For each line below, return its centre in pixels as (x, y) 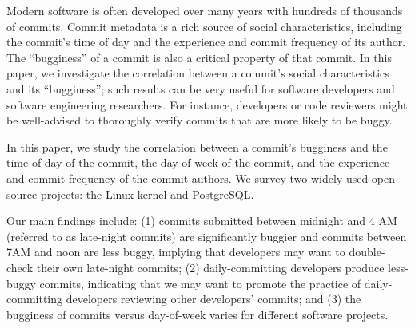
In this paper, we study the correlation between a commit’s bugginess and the (197, 146)
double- (367, 252)
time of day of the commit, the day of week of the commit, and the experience (198, 162)
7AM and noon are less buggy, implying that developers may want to (176, 252)
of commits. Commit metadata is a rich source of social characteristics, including (204, 26)
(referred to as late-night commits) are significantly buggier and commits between (207, 236)
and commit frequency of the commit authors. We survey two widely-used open (201, 178)
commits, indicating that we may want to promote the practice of (200, 283)
